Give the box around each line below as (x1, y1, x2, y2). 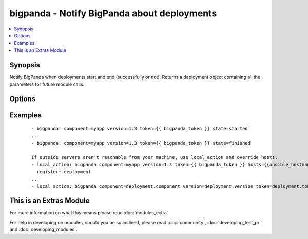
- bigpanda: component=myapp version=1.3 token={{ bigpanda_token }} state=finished (31, 140, 251, 146)
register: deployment (36, 169, 91, 174)
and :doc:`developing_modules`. (9, 226, 78, 233)
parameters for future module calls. (9, 81, 85, 87)
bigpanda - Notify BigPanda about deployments (9, 8, 217, 19)
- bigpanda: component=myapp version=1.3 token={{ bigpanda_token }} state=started (31, 126, 248, 132)
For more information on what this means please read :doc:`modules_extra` (9, 210, 169, 216)
